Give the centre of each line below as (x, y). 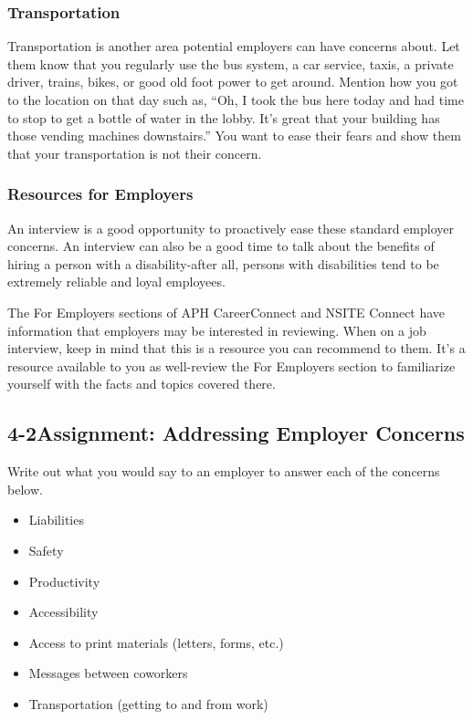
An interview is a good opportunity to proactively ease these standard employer (231, 228)
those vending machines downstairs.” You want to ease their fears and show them (234, 136)
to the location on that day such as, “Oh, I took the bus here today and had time (236, 99)
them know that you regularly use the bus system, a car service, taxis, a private (231, 63)
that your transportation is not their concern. (135, 153)
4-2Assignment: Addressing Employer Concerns (236, 433)
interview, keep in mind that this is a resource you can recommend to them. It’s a (236, 348)
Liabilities (56, 520)
